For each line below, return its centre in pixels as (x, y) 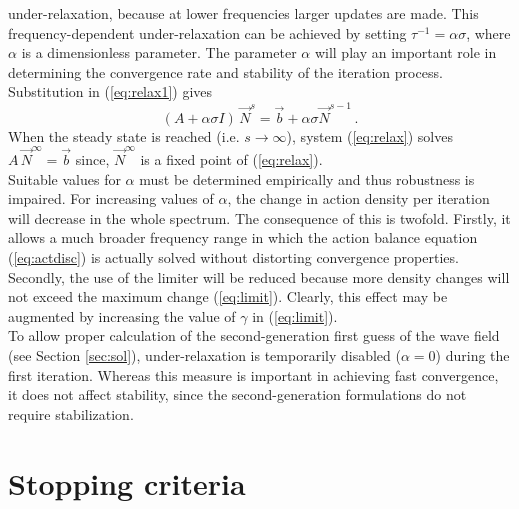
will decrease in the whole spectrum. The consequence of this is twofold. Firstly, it (259, 217)
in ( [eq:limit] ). (295, 315)
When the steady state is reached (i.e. (124, 135)
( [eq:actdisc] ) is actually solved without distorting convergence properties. (233, 256)
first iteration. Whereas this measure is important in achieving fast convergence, (253, 374)
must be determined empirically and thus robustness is (307, 178)
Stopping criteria (127, 482)
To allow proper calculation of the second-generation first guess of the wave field (254, 335)
